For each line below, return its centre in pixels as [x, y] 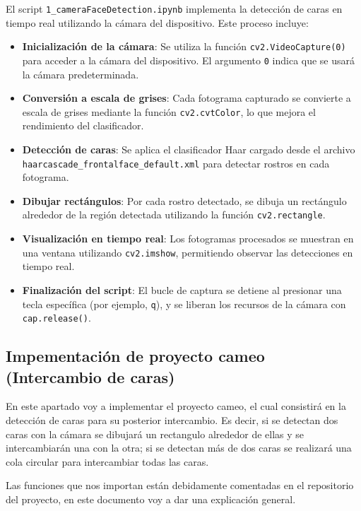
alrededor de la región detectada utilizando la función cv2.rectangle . [174, 215]
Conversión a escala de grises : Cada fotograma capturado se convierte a [187, 98]
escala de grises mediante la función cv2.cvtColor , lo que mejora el [169, 111]
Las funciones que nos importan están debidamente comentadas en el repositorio [180, 485]
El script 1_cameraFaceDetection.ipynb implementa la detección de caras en [174, 8]
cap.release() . [57, 318]
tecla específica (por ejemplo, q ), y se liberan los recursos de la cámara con [184, 304]
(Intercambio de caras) [90, 376]
